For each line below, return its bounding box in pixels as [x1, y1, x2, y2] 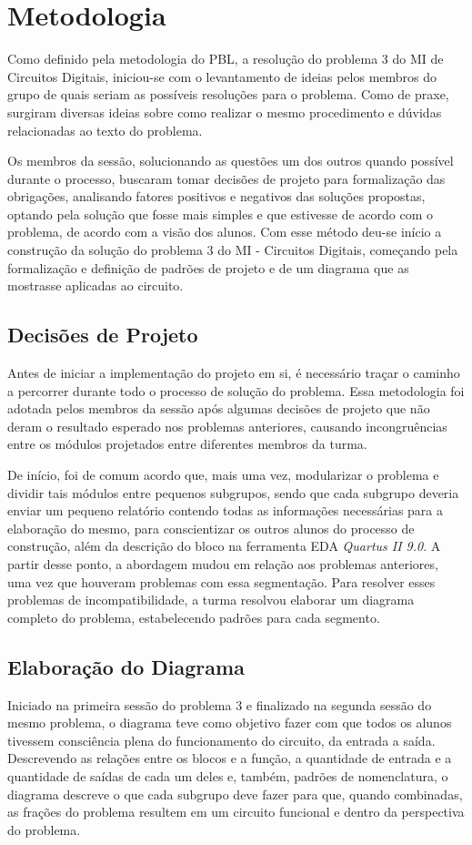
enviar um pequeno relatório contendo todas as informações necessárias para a [7, 501, 444, 520]
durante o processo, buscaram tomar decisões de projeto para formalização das [7, 168, 446, 188]
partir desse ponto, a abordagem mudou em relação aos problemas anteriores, [7, 554, 438, 573]
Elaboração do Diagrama [7, 652, 245, 680]
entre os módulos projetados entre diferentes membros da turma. [7, 434, 367, 453]
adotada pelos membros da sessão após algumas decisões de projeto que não [7, 399, 430, 418]
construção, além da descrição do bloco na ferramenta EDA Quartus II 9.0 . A [7, 536, 441, 555]
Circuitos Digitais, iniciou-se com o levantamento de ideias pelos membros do [7, 66, 437, 86]
